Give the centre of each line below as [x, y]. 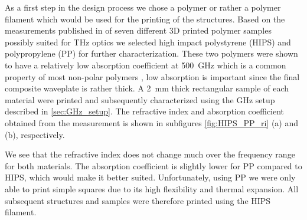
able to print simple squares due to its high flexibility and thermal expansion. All [152, 188]
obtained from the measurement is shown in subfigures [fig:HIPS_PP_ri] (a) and [152, 122]
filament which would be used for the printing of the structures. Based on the [145, 19]
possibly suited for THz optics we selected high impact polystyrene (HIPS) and [148, 42]
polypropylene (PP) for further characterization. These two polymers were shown [151, 53]
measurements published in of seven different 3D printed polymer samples [138, 30]
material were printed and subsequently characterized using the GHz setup [140, 99]
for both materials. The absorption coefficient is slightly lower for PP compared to [153, 165]
